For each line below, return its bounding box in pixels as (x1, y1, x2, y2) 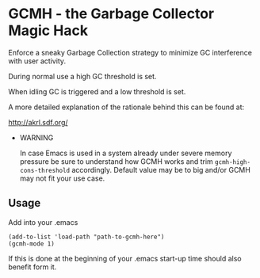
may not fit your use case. (19, 173, 105, 183)
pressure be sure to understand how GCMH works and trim (19, 156, 214, 166)
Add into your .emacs (8, 217, 78, 227)
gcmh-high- (215, 158, 251, 166)
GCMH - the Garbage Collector (8, 5, 215, 23)
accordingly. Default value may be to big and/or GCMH (71, 165, 251, 174)
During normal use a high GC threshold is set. (8, 71, 157, 81)
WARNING (19, 132, 54, 143)
